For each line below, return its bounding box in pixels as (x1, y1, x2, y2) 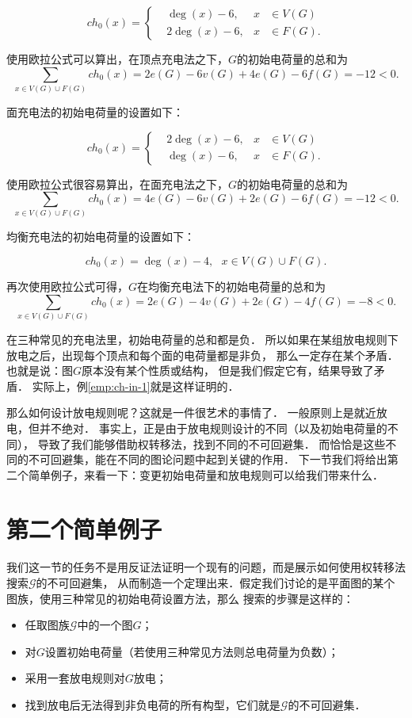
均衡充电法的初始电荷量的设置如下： (6, 228, 195, 245)
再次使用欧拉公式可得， (6, 278, 128, 295)
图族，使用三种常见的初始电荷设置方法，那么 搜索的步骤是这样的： (6, 590, 354, 606)
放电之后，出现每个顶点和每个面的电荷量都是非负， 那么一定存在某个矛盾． (6, 346, 399, 363)
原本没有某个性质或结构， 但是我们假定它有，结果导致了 (82, 362, 374, 379)
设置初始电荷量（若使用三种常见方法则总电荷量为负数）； (44, 643, 339, 659)
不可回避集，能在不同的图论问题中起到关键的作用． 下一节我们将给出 (28, 451, 387, 468)
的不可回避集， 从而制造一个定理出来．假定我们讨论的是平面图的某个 (36, 575, 395, 591)
